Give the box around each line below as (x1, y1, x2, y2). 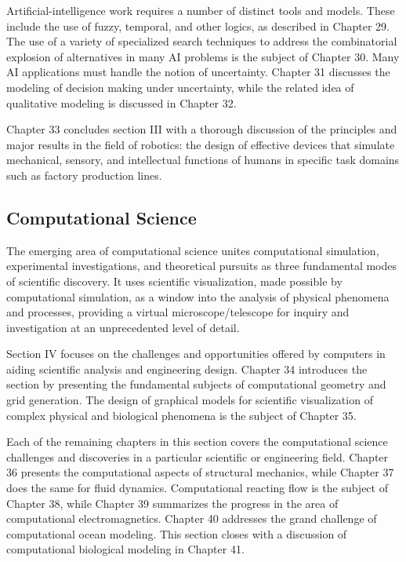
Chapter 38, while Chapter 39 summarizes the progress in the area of (6, 494, 339, 511)
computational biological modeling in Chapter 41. (6, 541, 245, 557)
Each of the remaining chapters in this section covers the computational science (6, 433, 388, 450)
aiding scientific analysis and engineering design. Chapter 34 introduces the (6, 360, 368, 377)
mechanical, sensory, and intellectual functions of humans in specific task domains (6, 151, 400, 168)
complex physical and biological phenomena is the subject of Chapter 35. (6, 407, 357, 423)
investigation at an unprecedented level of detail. (6, 319, 240, 335)
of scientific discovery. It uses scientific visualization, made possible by (6, 272, 343, 289)
